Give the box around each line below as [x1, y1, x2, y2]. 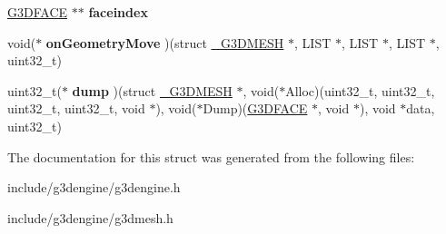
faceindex [88, 3, 148, 21]
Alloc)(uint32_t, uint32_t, [285, 81, 435, 100]
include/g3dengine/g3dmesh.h [7, 208, 173, 227]
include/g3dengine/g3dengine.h [7, 178, 181, 197]
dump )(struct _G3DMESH [72, 81, 233, 100]
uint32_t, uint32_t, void [7, 99, 145, 118]
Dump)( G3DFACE [203, 99, 308, 118]
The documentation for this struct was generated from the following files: [7, 147, 415, 166]
